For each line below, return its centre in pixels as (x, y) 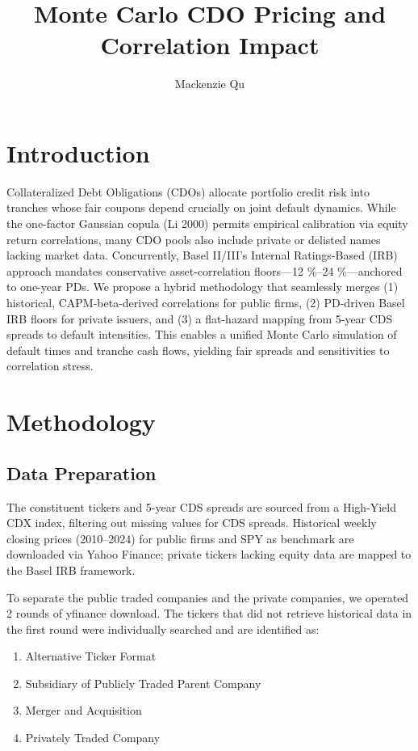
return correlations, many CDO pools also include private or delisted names (194, 239)
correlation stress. (50, 366)
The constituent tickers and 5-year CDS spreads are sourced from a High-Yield (201, 506)
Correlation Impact (210, 45)
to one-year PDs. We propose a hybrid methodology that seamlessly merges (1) (203, 287)
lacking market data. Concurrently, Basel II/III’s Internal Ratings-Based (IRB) (202, 255)
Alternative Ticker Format (91, 656)
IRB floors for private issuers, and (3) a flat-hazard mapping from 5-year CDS (200, 318)
